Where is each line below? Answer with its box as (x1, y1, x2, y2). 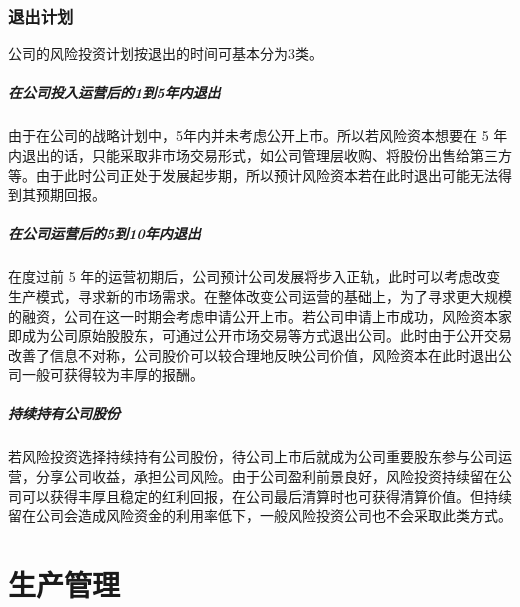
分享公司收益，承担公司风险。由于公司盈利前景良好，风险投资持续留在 (35, 466, 498, 487)
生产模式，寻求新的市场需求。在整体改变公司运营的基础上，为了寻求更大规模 (8, 285, 512, 306)
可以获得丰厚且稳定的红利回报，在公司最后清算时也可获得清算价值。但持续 (21, 485, 512, 506)
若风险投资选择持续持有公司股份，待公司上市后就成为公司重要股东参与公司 (8, 446, 498, 467)
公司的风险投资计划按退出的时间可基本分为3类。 (8, 43, 323, 64)
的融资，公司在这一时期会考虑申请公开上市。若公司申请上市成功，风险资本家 (8, 305, 512, 326)
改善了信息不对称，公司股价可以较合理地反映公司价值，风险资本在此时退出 (8, 344, 498, 365)
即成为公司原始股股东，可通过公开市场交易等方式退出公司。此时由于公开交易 (8, 325, 512, 346)
